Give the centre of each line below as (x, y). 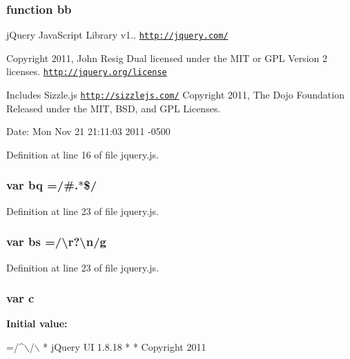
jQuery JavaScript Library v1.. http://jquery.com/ (117, 35)
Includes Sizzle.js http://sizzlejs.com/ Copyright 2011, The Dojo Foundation (175, 95)
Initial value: (37, 324)
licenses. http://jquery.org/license (87, 71)
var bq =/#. (42, 185)
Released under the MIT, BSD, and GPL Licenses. (114, 108)
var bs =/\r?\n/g (56, 242)
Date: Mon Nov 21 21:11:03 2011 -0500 (88, 131)
